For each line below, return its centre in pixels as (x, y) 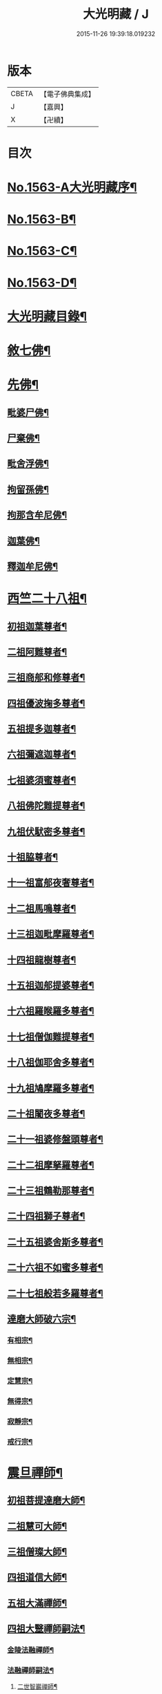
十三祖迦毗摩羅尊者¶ (51, 934)
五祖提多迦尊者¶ (42, 729)
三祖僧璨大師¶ (37, 1551)
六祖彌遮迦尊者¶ (42, 754)
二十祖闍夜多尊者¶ (46, 1113)
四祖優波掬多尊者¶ (46, 703)
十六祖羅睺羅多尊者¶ (51, 1011)
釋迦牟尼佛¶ (33, 566)
